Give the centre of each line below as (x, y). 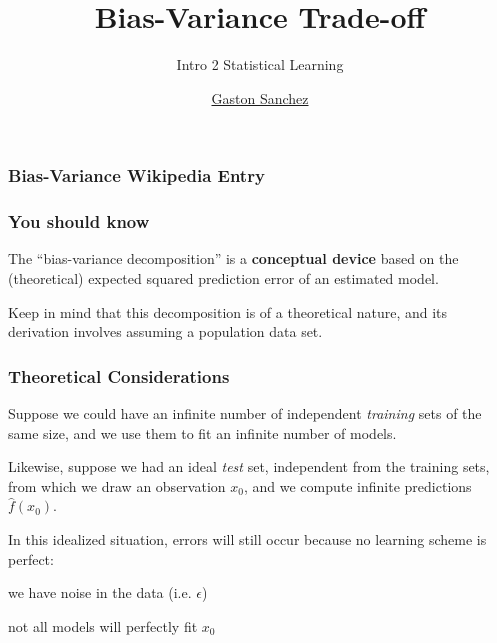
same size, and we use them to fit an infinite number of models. (202, 432)
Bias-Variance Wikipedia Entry (136, 175)
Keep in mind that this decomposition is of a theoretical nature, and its (228, 311)
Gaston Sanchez (260, 97)
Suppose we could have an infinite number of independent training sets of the (245, 413)
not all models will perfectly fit (103, 625)
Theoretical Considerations (119, 375)
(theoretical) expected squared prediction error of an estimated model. (223, 278)
